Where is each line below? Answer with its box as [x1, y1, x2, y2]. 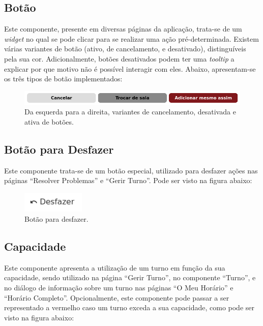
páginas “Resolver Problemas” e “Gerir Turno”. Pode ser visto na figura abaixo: [4, 175, 252, 186]
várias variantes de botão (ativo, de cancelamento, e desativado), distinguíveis [4, 43, 246, 54]
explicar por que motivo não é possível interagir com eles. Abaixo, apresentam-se [4, 63, 256, 74]
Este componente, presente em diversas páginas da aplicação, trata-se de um [4, 23, 242, 34]
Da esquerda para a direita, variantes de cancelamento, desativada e [24, 106, 236, 117]
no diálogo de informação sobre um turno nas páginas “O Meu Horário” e [4, 282, 233, 292]
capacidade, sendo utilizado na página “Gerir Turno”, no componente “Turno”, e [4, 272, 256, 283]
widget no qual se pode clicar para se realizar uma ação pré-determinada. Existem [4, 33, 259, 44]
